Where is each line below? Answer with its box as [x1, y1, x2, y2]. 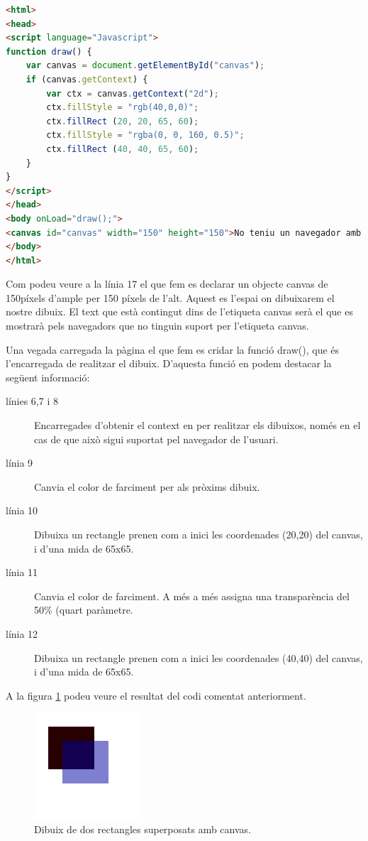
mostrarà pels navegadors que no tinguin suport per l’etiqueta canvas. [6, 318, 309, 333]
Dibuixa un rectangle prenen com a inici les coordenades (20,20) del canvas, [34, 527, 363, 541]
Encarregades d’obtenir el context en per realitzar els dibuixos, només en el [34, 418, 361, 433]
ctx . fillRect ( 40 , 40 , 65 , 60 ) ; [46, 143, 199, 154]
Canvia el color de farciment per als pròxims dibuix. [34, 479, 260, 494]
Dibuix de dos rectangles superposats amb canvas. [34, 821, 251, 836]
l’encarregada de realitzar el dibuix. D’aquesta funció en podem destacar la [6, 356, 332, 371]
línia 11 [6, 565, 38, 580]
